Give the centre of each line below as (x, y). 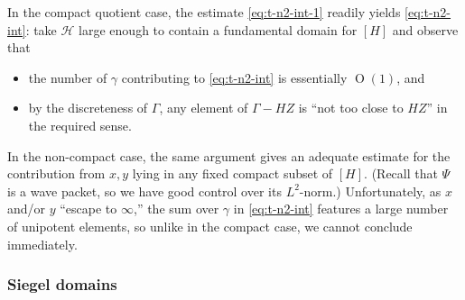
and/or (27, 209)
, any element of (204, 108)
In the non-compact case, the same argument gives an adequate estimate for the (229, 155)
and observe (425, 29)
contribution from (56, 173)
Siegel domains (62, 284)
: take (41, 29)
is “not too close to (351, 108)
